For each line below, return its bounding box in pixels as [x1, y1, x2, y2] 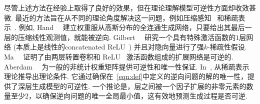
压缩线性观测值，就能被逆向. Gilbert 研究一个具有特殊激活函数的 [17, 31, 236, 42]
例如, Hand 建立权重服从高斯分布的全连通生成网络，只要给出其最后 [18, 22, 245, 32]
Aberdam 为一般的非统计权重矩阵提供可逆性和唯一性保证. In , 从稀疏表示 [4, 61, 249, 71]
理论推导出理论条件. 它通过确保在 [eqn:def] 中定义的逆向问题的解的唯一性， [4, 71, 247, 81]
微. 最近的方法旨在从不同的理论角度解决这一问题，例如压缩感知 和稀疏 [4, 12, 238, 22]
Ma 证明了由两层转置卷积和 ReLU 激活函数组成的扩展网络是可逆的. [4, 51, 233, 61]
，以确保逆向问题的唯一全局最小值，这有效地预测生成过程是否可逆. [28, 90, 247, 101]
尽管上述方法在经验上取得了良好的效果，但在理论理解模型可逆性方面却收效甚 [4, 2, 256, 12]
